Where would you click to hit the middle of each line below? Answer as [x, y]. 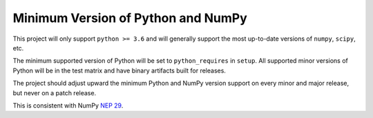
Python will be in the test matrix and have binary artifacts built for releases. [119, 70]
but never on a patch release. [55, 92]
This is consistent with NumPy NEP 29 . [68, 105]
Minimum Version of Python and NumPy [130, 18]
